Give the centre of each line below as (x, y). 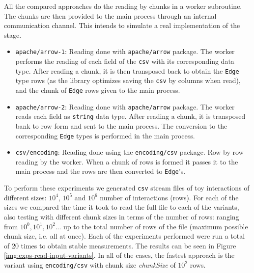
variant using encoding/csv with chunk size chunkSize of (90, 264)
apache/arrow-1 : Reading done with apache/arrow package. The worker (125, 51)
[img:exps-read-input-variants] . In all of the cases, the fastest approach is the (119, 255)
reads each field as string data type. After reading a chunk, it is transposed (130, 116)
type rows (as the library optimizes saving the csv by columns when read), (128, 80)
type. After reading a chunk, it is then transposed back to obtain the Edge (127, 70)
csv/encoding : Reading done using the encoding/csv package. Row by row (129, 152)
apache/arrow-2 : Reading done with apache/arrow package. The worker (125, 106)
